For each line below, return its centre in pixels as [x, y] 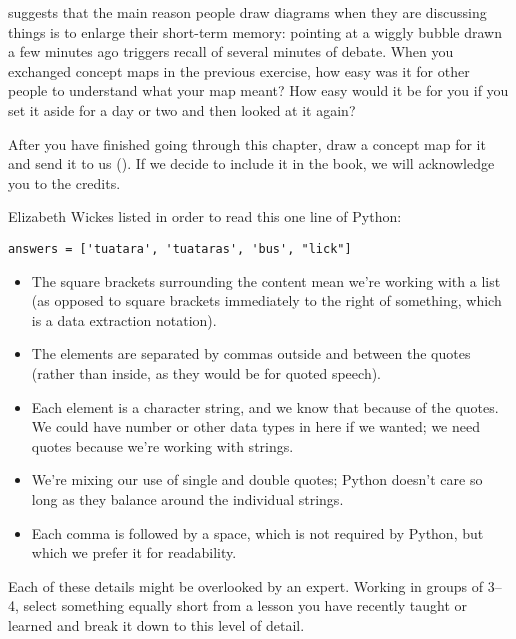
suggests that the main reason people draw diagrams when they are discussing [247, 12]
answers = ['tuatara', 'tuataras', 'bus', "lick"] [180, 248]
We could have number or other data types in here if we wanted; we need [255, 426]
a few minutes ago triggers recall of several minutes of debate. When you [231, 51]
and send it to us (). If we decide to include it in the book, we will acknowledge [251, 163]
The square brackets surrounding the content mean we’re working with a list [266, 280]
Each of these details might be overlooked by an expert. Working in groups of [246, 585]
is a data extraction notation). [124, 319]
